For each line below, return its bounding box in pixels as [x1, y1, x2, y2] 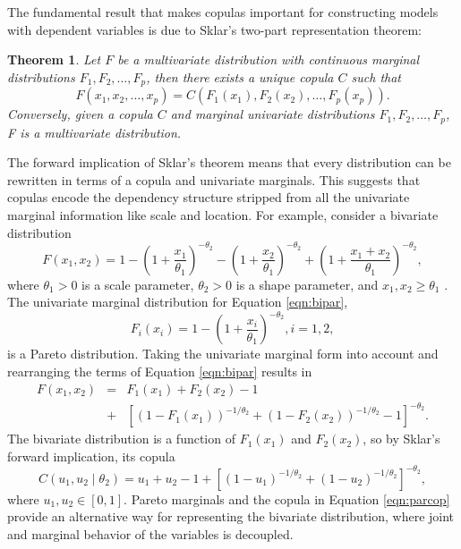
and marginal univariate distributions [170, 105, 375, 123]
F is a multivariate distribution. [7, 122, 182, 141]
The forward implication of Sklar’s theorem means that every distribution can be [7, 153, 451, 172]
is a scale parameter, [81, 274, 194, 293]
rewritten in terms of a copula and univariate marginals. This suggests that [7, 170, 421, 189]
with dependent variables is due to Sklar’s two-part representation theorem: [7, 20, 422, 38]
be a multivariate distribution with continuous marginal [117, 50, 420, 69]
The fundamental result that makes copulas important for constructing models [7, 3, 439, 21]
